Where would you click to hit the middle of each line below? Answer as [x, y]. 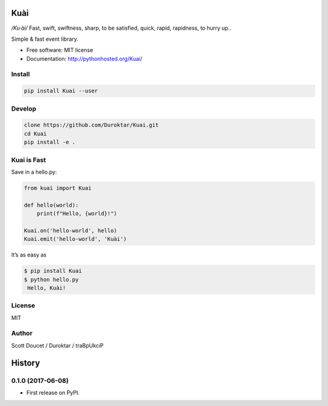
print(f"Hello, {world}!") [77, 214]
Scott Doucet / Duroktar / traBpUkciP [57, 345]
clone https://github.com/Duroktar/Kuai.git [91, 125]
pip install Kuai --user [61, 91]
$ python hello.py [51, 279]
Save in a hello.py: [34, 172]
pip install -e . [50, 142]
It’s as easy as [29, 255]
